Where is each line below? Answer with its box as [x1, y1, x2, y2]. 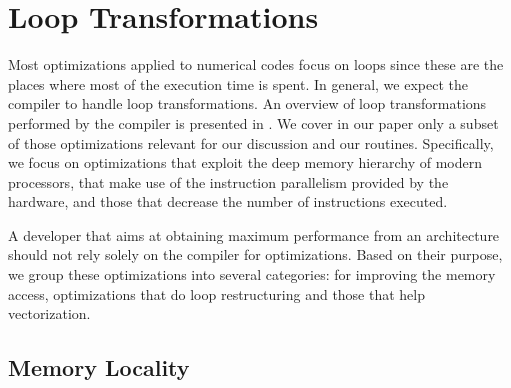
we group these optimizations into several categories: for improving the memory [8, 264, 496, 285]
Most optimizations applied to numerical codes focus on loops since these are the [8, 54, 504, 75]
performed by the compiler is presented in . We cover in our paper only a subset [8, 112, 499, 133]
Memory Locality [8, 352, 190, 383]
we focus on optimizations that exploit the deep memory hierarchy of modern [8, 152, 482, 173]
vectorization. [8, 303, 91, 324]
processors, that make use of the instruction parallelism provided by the [8, 171, 449, 192]
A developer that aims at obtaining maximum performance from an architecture [8, 224, 500, 245]
